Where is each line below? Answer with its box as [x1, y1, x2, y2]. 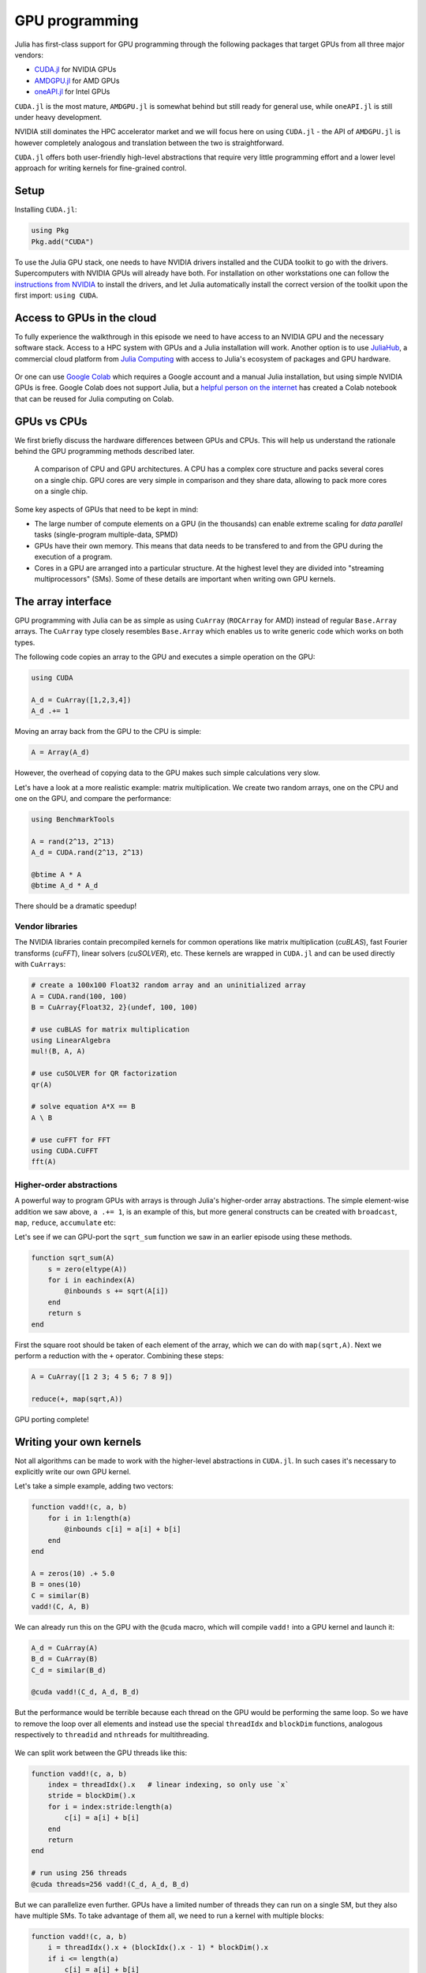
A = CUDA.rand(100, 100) [31, 991, 128, 1001]
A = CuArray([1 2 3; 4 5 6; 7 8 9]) [31, 1372, 174, 1381]
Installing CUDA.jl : [14, 205, 77, 215]
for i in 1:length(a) [47, 1514, 132, 1522]
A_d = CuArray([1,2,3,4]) [31, 695, 132, 704]
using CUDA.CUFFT [31, 1147, 99, 1155]
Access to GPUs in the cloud [14, 311, 157, 324]
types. [14, 638, 35, 647]
